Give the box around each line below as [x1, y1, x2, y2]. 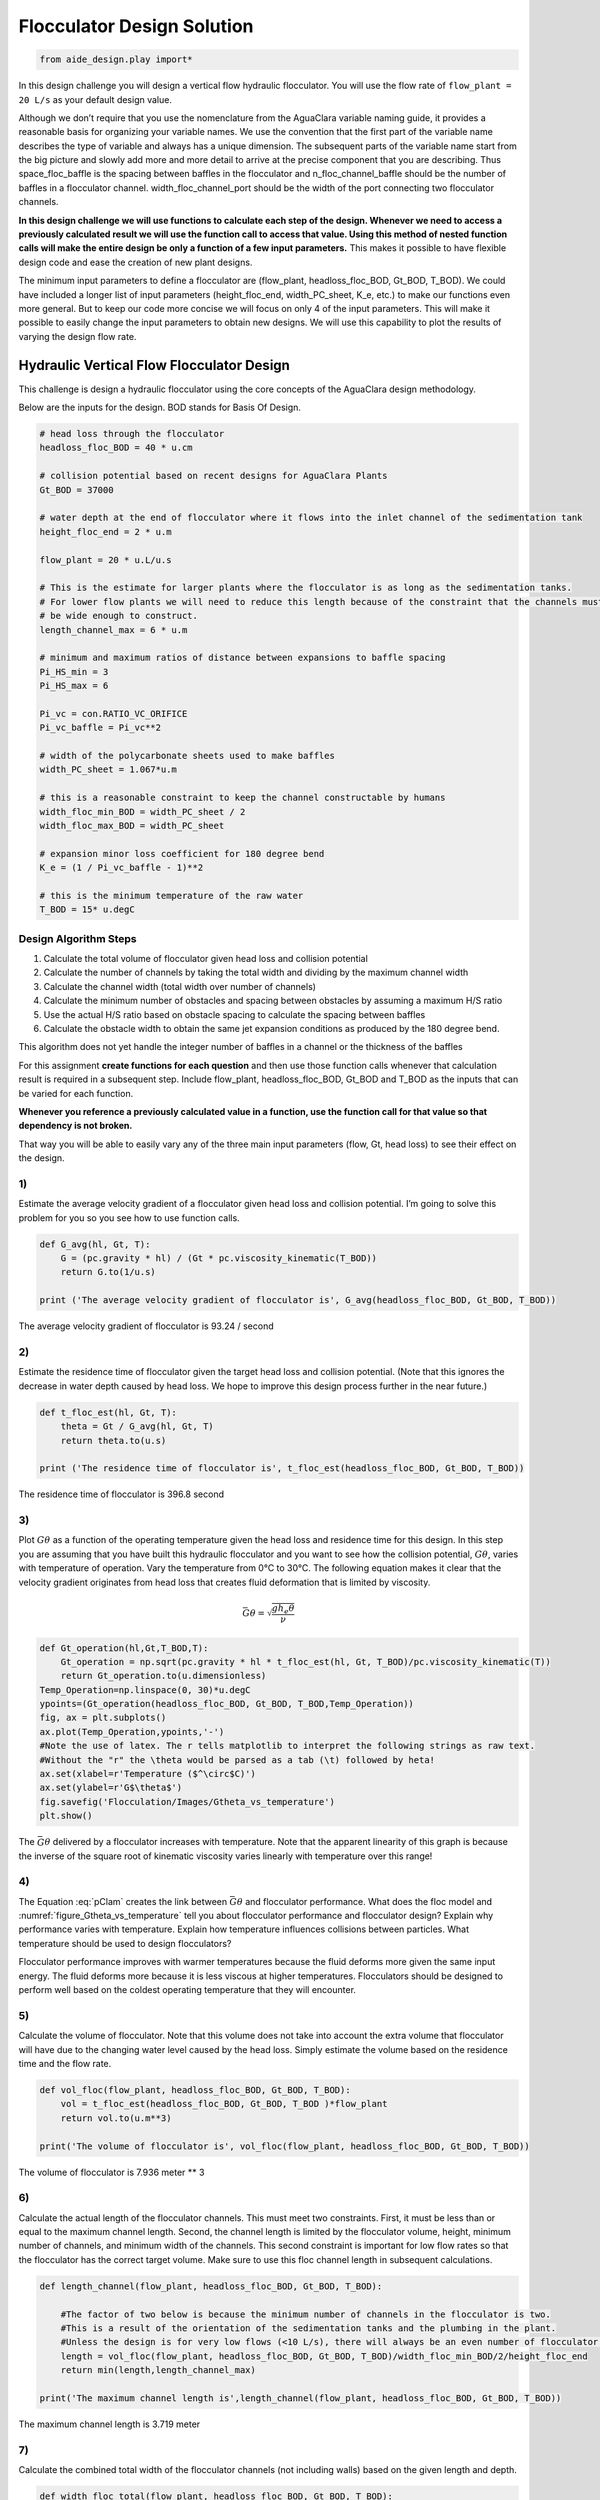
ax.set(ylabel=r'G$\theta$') [39, 1782, 183, 1794]
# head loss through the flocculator [39, 428, 225, 440]
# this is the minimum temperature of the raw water [39, 890, 304, 901]
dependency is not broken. [18, 1120, 133, 1132]
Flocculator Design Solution [18, 15, 254, 37]
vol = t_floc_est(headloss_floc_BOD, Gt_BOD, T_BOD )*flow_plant [60, 2098, 388, 2110]
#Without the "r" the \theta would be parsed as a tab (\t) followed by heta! [39, 1754, 435, 1765]
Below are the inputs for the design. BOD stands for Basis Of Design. [18, 401, 302, 414]
